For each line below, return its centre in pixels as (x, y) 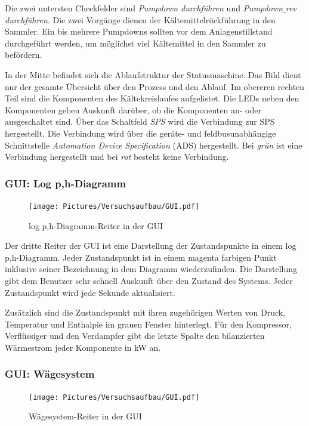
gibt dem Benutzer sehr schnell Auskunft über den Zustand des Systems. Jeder (149, 280)
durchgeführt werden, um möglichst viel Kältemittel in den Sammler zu (135, 43)
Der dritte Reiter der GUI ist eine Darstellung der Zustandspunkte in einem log (151, 246)
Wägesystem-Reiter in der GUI (85, 416)
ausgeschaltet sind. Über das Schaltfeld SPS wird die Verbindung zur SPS (140, 121)
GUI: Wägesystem (50, 374)
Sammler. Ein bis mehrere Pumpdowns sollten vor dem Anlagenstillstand (139, 31)
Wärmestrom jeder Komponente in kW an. (83, 347)
